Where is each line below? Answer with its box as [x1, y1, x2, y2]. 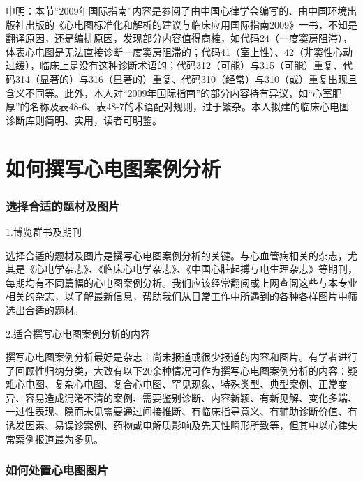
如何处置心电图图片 [6, 461, 109, 479]
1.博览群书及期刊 [6, 224, 82, 239]
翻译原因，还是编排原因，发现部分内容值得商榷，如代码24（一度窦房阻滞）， [6, 31, 353, 45]
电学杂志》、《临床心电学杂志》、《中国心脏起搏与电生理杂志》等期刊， [44, 262, 357, 276]
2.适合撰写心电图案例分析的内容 [6, 326, 150, 340]
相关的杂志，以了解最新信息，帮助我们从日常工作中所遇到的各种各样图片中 [6, 289, 348, 303]
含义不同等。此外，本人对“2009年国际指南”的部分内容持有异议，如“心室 [6, 85, 332, 100]
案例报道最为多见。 [15, 431, 103, 446]
